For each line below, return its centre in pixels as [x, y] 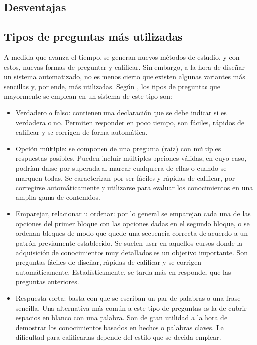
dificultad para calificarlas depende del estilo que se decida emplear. [118, 337]
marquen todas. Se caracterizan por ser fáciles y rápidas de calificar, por [125, 177]
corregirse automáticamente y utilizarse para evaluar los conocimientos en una [134, 187]
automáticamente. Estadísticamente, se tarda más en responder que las [123, 271]
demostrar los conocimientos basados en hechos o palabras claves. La [120, 327]
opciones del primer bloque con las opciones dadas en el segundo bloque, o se [132, 223]
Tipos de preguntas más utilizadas [93, 36]
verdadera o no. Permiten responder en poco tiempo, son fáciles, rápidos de [130, 122]
